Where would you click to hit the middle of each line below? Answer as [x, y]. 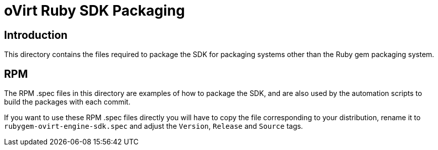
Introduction [36, 35]
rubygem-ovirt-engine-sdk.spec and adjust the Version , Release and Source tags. [154, 126]
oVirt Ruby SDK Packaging [94, 11]
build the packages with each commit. [67, 102]
